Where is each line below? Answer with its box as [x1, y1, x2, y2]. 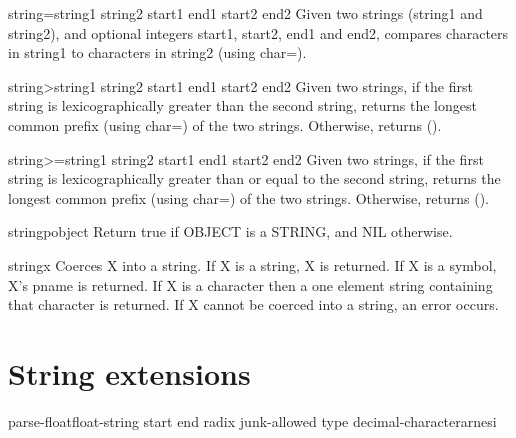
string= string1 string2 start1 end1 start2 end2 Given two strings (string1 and [8, 3, 483, 23]
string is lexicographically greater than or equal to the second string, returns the [8, 168, 501, 189]
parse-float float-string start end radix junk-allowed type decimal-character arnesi [8, 410, 497, 431]
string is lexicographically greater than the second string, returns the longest [8, 95, 477, 116]
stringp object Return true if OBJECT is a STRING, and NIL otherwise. [8, 221, 453, 242]
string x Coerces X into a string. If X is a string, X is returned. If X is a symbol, [8, 254, 497, 275]
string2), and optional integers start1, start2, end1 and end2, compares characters [8, 22, 509, 43]
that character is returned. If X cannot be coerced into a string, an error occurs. [8, 294, 499, 315]
